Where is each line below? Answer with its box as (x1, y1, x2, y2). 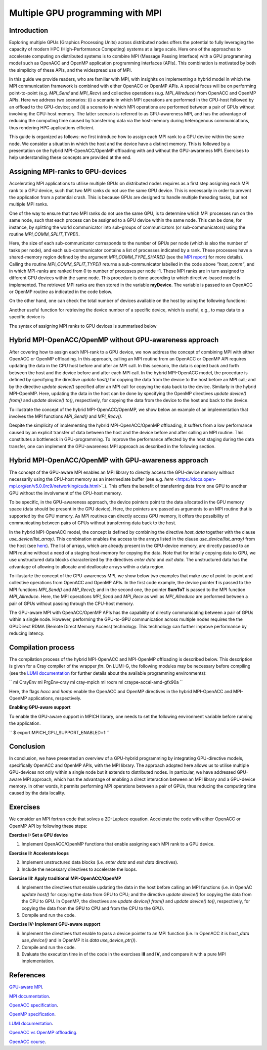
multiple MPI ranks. (9, 201, 48, 207)
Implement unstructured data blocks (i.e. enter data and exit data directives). (21, 859, 178, 865)
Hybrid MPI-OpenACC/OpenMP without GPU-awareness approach (9, 336, 219, 344)
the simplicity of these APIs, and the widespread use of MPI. (9, 67, 132, 73)
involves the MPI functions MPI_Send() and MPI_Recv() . (9, 413, 123, 419)
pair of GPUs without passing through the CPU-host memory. (9, 600, 134, 606)
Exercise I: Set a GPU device (9, 832, 68, 838)
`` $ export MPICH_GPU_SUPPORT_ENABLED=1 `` (9, 729, 110, 735)
